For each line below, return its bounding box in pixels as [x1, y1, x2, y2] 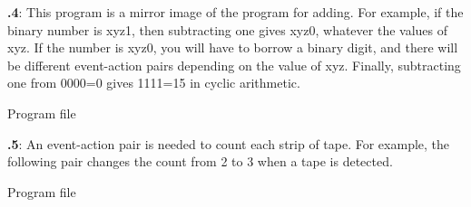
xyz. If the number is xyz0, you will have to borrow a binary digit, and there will [7, 38, 458, 57]
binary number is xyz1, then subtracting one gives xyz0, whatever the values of [7, 20, 448, 39]
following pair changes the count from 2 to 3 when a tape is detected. [7, 152, 393, 171]
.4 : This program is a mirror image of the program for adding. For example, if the [7, 3, 464, 21]
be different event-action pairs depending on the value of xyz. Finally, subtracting [7, 55, 461, 74]
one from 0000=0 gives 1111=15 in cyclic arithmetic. [7, 73, 300, 92]
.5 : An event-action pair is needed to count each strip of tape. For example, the [7, 134, 450, 153]
